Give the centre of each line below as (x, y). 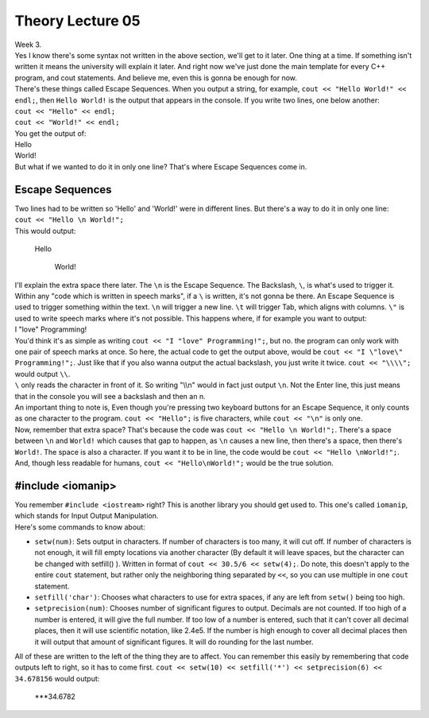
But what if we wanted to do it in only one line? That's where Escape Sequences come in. (161, 166)
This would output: (45, 231)
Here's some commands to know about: (80, 527)
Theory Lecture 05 (77, 21)
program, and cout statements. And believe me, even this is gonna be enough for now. (156, 78)
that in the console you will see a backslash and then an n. (110, 396)
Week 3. (28, 45)
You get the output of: (50, 133)
